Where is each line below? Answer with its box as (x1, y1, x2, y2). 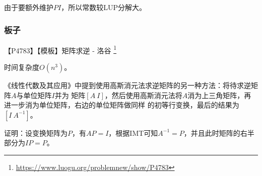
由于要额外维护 (4, 2, 53, 12)
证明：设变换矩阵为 (4, 127, 68, 138)
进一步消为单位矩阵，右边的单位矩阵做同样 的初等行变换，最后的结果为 (4, 100, 239, 110)
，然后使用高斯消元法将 (104, 90, 182, 100)
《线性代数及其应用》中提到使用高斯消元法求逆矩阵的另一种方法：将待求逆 (4, 80, 251, 91)
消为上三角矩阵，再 (187, 90, 251, 100)
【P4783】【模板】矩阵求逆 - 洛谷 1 (4, 43, 117, 55)
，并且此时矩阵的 (183, 127, 240, 138)
